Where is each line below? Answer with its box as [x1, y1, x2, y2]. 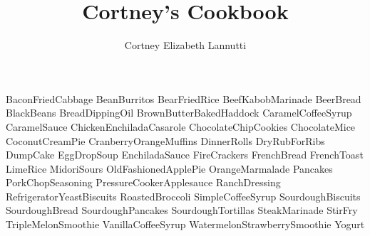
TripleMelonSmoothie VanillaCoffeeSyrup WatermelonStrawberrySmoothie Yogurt [6, 217, 365, 232]
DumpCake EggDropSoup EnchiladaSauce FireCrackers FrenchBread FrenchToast [6, 147, 364, 162]
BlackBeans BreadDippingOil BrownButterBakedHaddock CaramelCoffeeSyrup [6, 105, 352, 120]
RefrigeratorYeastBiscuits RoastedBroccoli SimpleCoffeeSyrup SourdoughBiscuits [6, 188, 361, 203]
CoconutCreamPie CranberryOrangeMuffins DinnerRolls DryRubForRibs [6, 133, 325, 148]
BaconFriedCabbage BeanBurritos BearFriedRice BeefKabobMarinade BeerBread [6, 91, 361, 106]
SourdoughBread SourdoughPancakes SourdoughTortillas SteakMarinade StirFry [6, 203, 358, 218]
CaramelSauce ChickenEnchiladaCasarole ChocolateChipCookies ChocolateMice [6, 119, 356, 134]
